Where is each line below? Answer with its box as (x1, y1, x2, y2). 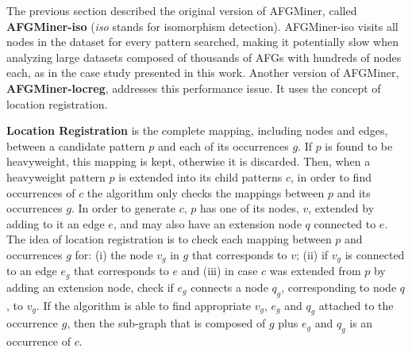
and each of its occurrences (158, 137, 289, 154)
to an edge (6, 262, 57, 279)
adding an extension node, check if (6, 278, 174, 295)
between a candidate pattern (6, 137, 145, 154)
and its (337, 184, 371, 201)
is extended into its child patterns (118, 168, 283, 185)
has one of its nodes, (200, 200, 299, 216)
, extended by (308, 200, 375, 216)
